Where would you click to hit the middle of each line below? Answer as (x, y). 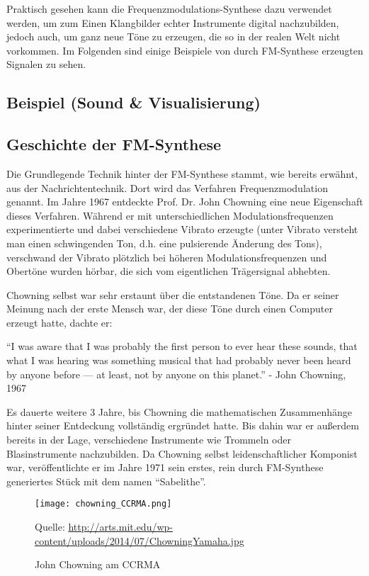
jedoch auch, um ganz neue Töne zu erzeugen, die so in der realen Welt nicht (174, 36)
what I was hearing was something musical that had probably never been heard (179, 360)
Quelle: (50, 527)
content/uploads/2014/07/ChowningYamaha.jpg (140, 540)
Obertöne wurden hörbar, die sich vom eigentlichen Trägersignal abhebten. (169, 271)
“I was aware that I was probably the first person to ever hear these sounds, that (182, 346)
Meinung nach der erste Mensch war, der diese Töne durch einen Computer (170, 309)
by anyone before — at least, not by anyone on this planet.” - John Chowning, (176, 374)
